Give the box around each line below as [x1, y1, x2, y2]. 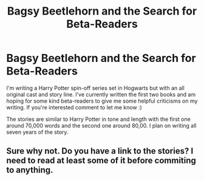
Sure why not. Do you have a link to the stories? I [6, 146, 194, 156]
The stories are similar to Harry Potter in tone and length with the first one [6, 115, 191, 123]
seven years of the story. [6, 128, 69, 135]
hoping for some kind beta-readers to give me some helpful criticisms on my [6, 97, 198, 104]
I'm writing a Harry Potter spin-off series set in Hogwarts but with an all [6, 84, 185, 92]
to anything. [6, 165, 53, 176]
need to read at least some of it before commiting [6, 155, 196, 166]
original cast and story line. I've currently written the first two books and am [6, 90, 196, 98]
